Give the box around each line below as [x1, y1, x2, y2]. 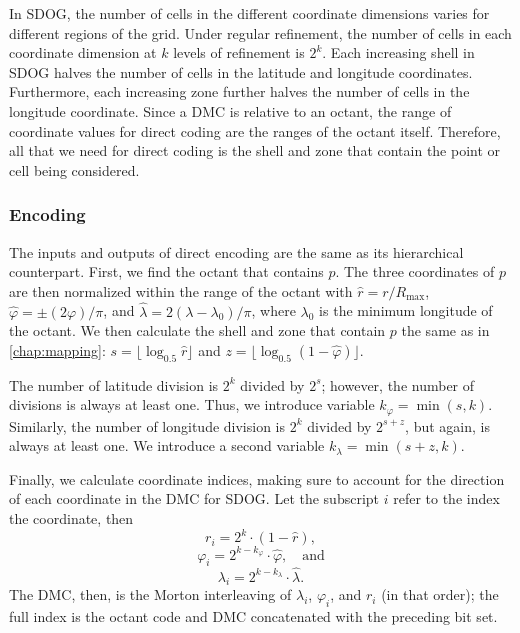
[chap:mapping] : [9, 339, 106, 360]
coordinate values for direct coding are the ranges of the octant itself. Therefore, [9, 120, 501, 141]
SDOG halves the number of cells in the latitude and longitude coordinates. [9, 61, 473, 82]
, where [251, 300, 296, 321]
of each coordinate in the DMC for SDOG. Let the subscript [9, 488, 380, 509]
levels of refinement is [173, 42, 305, 63]
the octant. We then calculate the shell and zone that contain [9, 320, 386, 341]
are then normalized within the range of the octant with [9, 280, 353, 301]
